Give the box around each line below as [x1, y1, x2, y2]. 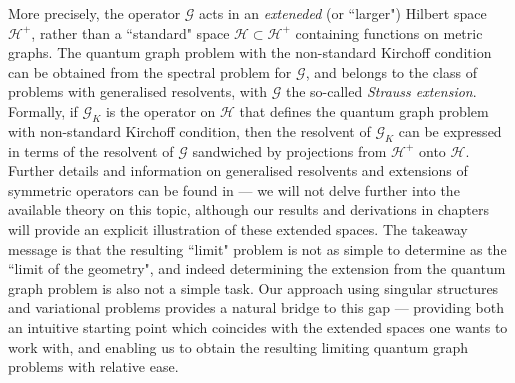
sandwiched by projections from [192, 140, 387, 161]
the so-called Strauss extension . [285, 81, 477, 102]
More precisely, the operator [8, 3, 181, 23]
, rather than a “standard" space [31, 22, 230, 43]
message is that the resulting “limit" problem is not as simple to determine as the [8, 238, 507, 259]
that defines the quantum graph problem [239, 100, 489, 121]
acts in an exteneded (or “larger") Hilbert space [199, 3, 487, 23]
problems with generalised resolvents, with [8, 81, 268, 102]
